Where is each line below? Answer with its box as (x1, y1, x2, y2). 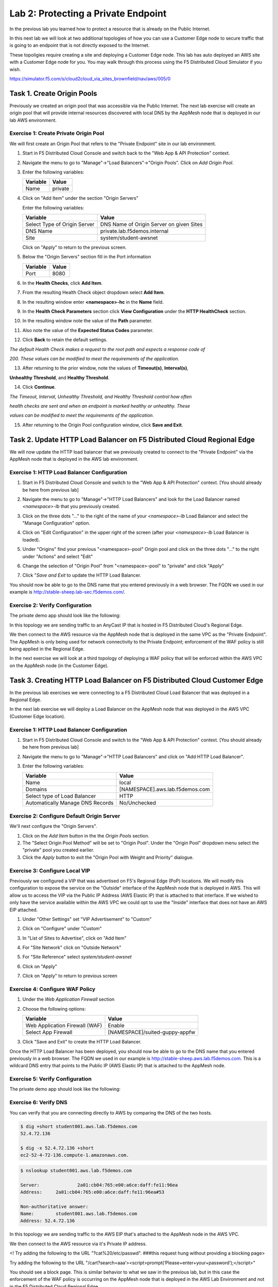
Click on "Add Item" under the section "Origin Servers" (22, 195, 139, 201)
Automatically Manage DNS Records (25, 799, 114, 807)
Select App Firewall (25, 1029, 73, 1036)
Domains (25, 786, 47, 793)
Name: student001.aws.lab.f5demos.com (20, 1211, 137, 1217)
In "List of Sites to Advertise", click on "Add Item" (22, 935, 127, 941)
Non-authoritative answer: (20, 1204, 89, 1209)
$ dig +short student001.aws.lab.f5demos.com (20, 1123, 137, 1129)
